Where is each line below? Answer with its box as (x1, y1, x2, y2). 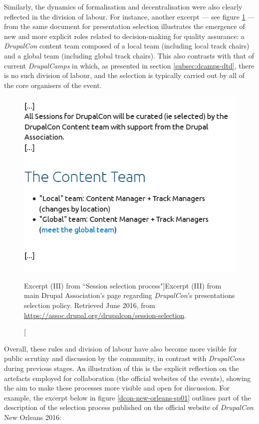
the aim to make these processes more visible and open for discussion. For (4, 382, 230, 393)
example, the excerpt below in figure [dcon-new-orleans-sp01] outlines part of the (4, 392, 251, 402)
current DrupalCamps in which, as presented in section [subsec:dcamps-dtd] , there (4, 60, 255, 70)
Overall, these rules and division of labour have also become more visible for (4, 343, 237, 353)
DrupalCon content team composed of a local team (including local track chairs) (4, 40, 250, 51)
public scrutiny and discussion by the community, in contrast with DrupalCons (4, 353, 245, 363)
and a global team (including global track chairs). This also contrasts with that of (4, 50, 255, 60)
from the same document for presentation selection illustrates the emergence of (4, 21, 245, 31)
